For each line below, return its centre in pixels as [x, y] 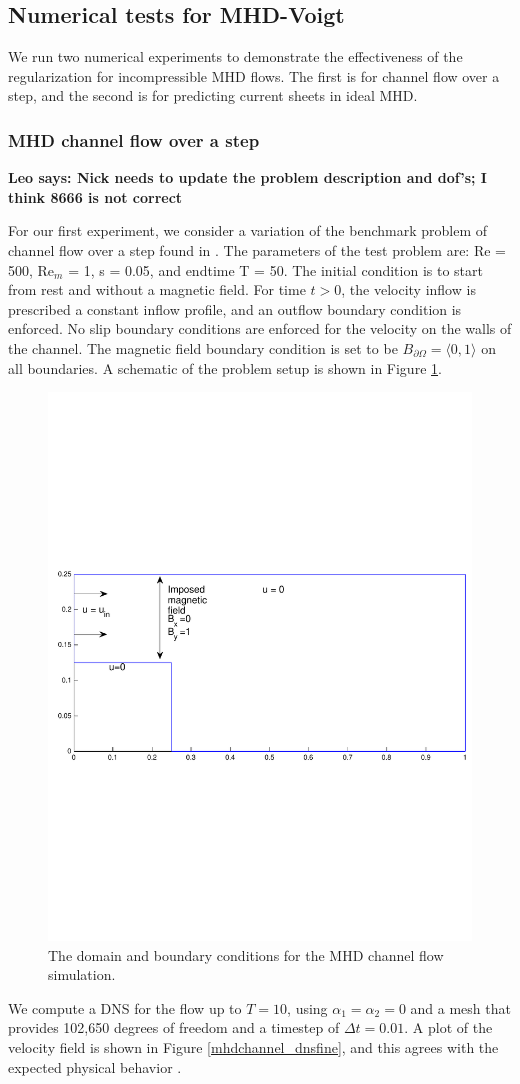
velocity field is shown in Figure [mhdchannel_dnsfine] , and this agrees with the [253, 1047]
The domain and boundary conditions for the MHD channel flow [246, 954]
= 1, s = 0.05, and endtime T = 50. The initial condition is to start [275, 269]
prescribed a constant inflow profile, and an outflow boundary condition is [235, 308]
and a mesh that [460, 1007]
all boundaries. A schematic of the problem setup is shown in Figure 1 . [225, 367]
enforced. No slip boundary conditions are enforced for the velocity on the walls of [260, 328]
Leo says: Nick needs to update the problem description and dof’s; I [247, 177]
